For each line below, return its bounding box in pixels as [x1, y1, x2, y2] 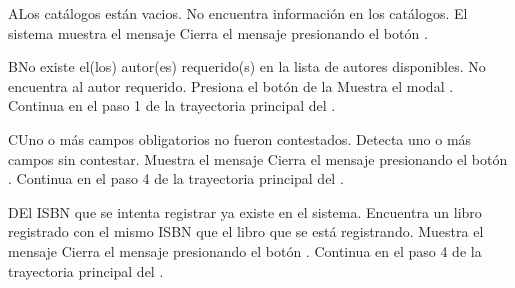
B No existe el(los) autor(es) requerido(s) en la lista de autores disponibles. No [8, 56, 486, 77]
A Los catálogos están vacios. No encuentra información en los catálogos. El [8, 3, 468, 23]
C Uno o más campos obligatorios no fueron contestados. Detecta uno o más [8, 128, 472, 149]
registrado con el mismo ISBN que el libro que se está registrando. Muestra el [8, 221, 484, 242]
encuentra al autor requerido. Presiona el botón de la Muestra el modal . [8, 75, 454, 96]
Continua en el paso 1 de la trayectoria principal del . [8, 95, 336, 116]
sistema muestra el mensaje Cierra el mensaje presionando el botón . [8, 22, 428, 43]
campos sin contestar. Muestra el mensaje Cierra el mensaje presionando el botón [8, 148, 508, 169]
